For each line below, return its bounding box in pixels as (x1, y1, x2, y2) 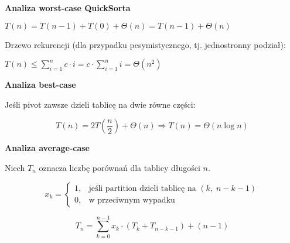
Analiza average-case (5, 142, 90, 154)
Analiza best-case (5, 78, 76, 91)
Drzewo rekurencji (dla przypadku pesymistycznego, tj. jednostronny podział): (5, 38, 286, 50)
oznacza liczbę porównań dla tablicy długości (39, 161, 200, 173)
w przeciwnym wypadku (88, 196, 175, 205)
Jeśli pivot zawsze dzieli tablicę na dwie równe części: (5, 98, 196, 110)
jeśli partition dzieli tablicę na (88, 184, 196, 193)
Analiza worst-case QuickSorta (5, 2, 131, 13)
